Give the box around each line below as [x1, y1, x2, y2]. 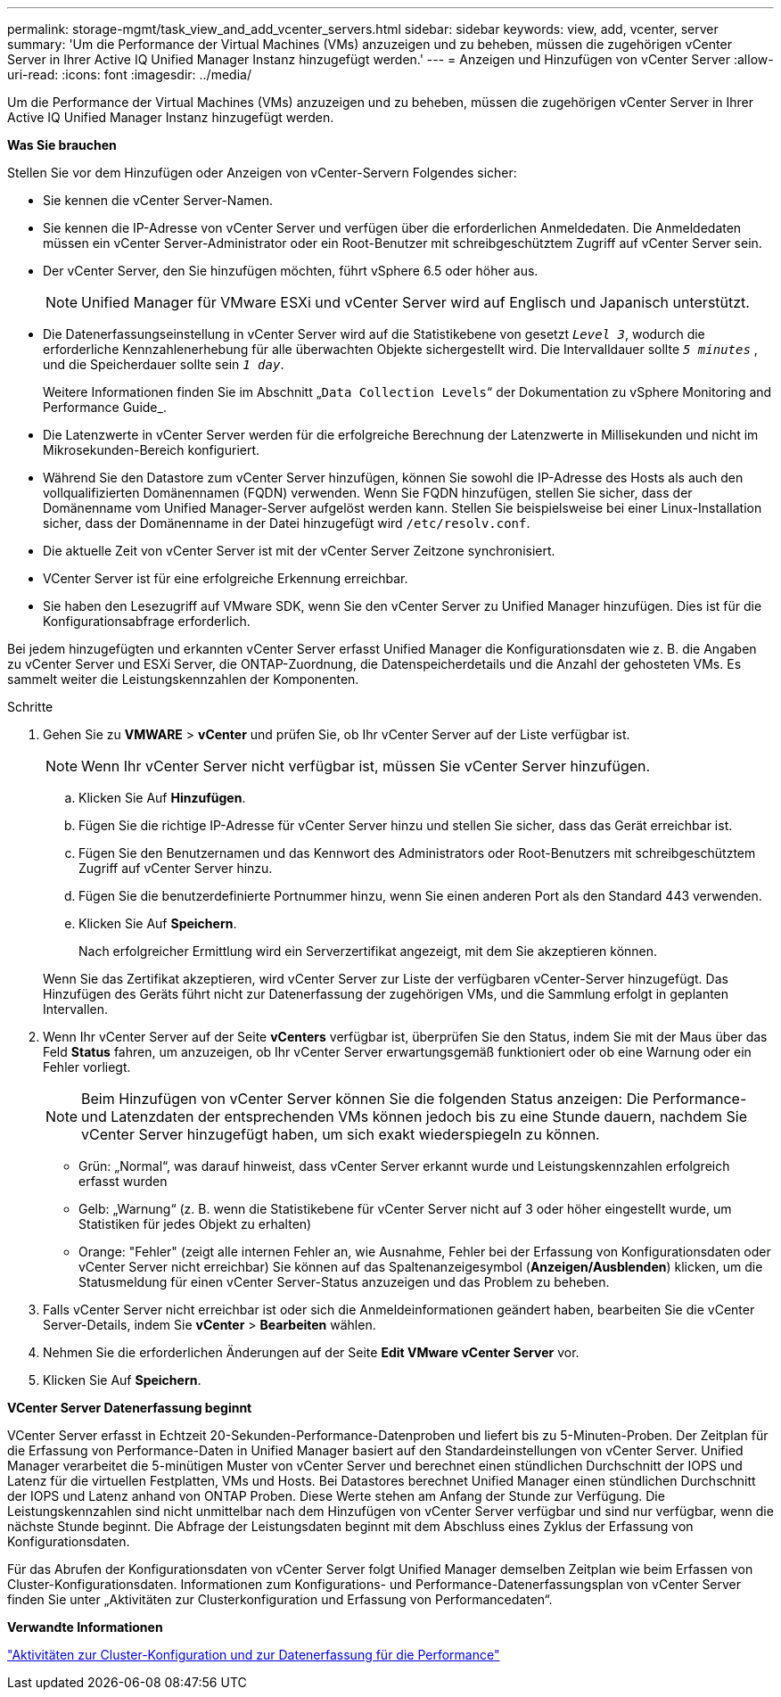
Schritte [7, 699, 53, 714]
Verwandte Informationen [7, 1619, 163, 1635]
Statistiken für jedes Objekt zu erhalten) [78, 1216, 312, 1232]
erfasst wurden [78, 1174, 168, 1189]
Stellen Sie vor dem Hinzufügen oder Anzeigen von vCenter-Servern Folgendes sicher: [7, 165, 517, 180]
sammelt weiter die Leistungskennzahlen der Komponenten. [7, 671, 359, 687]
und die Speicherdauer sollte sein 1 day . [43, 357, 284, 372]
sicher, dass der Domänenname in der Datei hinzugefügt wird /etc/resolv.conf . [43, 515, 530, 531]
